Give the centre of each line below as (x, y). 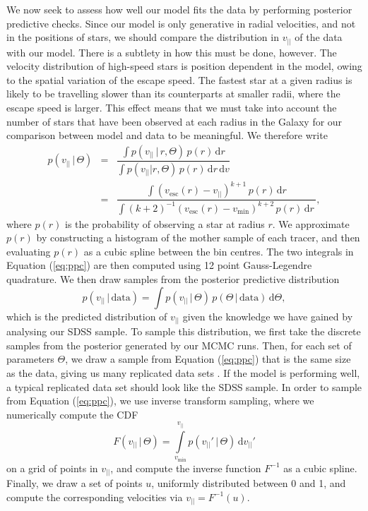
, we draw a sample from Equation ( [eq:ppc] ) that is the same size (208, 359)
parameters (30, 359)
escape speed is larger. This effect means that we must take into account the (172, 108)
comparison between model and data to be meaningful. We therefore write (167, 135)
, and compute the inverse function (186, 468)
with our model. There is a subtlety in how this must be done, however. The (172, 52)
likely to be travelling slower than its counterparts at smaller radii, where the (173, 94)
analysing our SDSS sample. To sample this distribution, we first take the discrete (184, 331)
